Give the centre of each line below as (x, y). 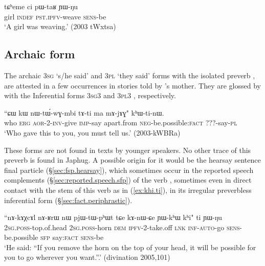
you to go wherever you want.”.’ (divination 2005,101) (87, 257)
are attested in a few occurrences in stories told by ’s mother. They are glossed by (132, 85)
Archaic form (40, 54)
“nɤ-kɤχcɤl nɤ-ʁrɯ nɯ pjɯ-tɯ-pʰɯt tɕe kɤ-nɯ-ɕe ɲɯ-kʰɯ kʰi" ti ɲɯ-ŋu (113, 217)
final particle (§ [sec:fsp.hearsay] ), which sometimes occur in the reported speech (129, 170)
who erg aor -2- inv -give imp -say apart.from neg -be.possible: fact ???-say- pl (121, 123)
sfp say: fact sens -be (72, 237)
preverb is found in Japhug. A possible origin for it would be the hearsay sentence (132, 160)
